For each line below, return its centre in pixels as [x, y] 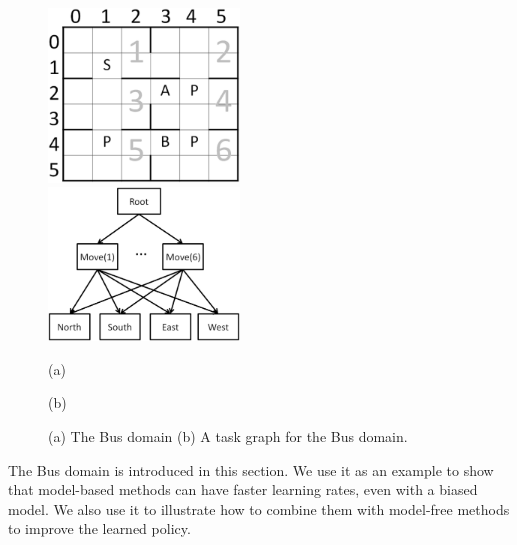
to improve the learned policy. [99, 528]
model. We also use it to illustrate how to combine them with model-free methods [259, 508]
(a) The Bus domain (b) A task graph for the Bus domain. [228, 436]
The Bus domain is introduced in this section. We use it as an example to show [251, 469]
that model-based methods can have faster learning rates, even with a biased [243, 489]
